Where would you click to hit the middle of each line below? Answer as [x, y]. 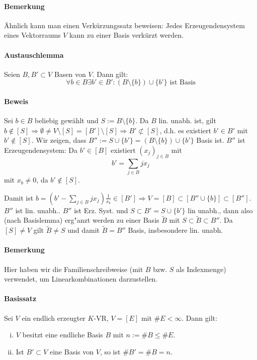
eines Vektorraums [32, 35]
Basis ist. [210, 140]
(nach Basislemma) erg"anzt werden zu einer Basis [82, 220]
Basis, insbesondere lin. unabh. [176, 230]
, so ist [110, 351]
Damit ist [19, 197]
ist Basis [183, 83]
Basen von [70, 74]
